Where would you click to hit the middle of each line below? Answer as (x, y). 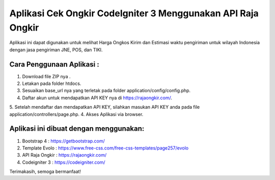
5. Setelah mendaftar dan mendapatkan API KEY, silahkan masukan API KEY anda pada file (105, 107)
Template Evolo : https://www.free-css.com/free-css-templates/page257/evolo (105, 148)
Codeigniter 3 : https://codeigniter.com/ (64, 162)
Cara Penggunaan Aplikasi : (54, 64)
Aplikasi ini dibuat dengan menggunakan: (77, 129)
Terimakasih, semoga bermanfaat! (45, 172)
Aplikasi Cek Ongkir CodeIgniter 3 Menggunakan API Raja (134, 13)
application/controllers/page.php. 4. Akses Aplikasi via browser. (76, 114)
